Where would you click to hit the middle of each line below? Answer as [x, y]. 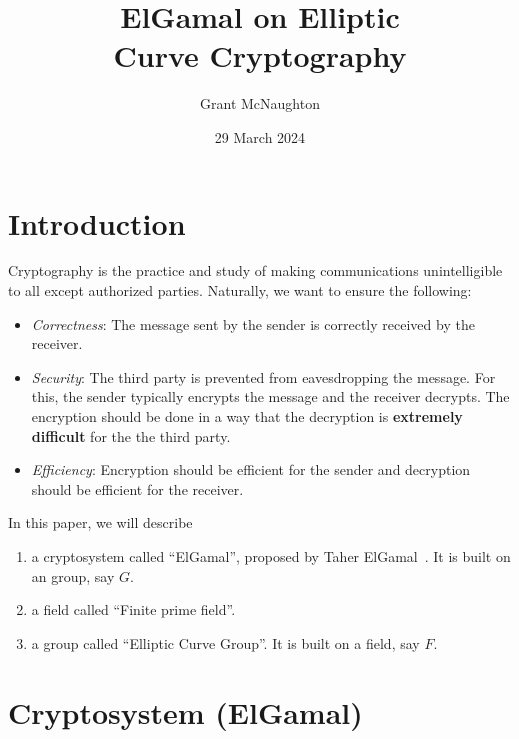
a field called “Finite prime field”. [133, 609]
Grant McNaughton [260, 103]
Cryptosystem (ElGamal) [185, 711]
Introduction [97, 222]
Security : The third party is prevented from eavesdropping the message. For [263, 376]
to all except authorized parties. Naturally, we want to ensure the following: [240, 290]
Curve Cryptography [260, 55]
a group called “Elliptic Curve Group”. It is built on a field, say [225, 642]
